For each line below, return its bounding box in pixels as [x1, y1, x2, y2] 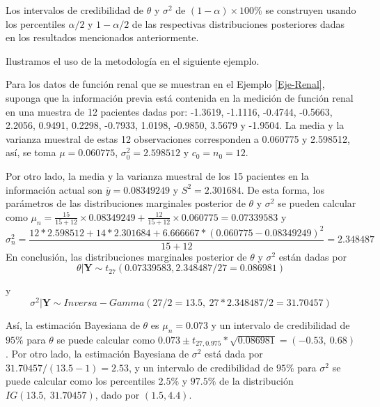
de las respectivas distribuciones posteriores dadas [132, 16, 345, 31]
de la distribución [219, 374, 294, 388]
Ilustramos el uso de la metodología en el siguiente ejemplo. [6, 53, 260, 68]
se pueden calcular [278, 196, 356, 210]
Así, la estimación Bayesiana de [6, 317, 140, 332]
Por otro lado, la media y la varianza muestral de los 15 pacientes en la [6, 168, 309, 183]
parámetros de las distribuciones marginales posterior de [6, 196, 246, 210]
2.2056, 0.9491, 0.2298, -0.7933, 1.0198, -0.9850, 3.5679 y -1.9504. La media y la [6, 118, 345, 132]
